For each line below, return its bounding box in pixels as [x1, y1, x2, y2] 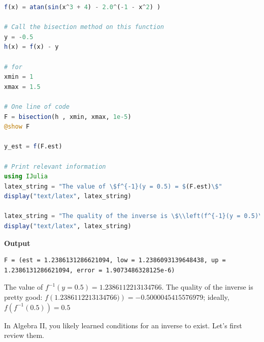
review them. [4, 330, 44, 340]
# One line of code [4, 103, 70, 110]
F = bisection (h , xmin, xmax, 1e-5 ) [4, 113, 131, 120]
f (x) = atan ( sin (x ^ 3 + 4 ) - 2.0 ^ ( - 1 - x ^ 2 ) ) [4, 4, 161, 11]
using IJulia [4, 173, 48, 180]
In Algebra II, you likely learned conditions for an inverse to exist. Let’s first [4, 320, 242, 330]
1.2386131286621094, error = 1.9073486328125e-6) [4, 266, 175, 274]
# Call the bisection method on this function [4, 23, 164, 31]
